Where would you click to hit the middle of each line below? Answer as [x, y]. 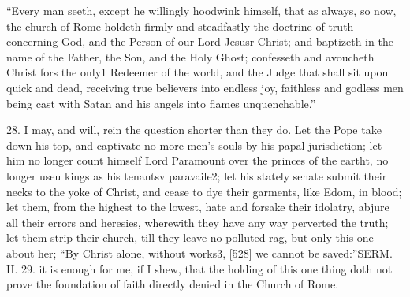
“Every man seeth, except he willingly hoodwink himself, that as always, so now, [201, 10]
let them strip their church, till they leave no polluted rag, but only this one [190, 238]
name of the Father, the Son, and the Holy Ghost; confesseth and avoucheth [190, 56]
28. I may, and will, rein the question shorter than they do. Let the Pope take [194, 130]
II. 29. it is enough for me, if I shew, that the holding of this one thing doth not [199, 268]
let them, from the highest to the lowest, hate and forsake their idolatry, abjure [198, 207]
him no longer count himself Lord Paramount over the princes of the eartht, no [198, 160]
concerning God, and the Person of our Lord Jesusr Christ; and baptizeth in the [200, 41]
